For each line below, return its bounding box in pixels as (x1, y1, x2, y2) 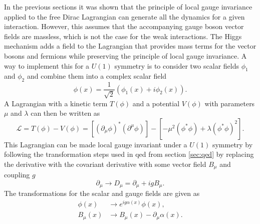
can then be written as (31, 108, 100, 118)
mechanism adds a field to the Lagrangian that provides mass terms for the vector (4, 41, 256, 51)
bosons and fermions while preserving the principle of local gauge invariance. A (4, 50, 247, 61)
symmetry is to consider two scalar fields (114, 60, 239, 71)
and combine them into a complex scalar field (27, 71, 167, 81)
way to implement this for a (4, 60, 90, 71)
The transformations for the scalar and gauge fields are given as (4, 188, 200, 198)
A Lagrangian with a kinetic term (4, 98, 108, 108)
